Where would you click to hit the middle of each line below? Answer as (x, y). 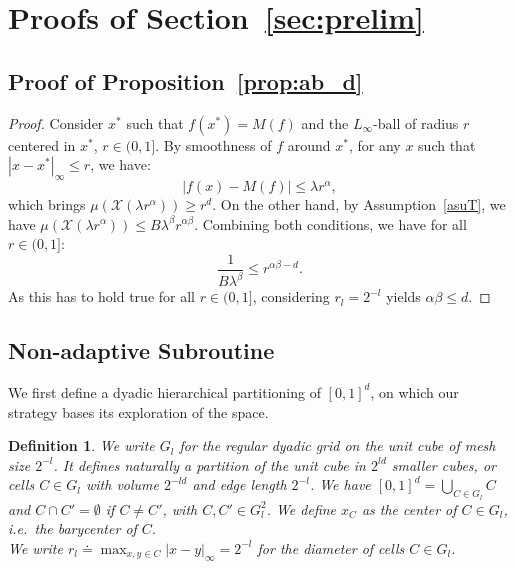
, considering (291, 296)
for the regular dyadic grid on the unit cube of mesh (337, 445)
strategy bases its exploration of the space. (138, 411)
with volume (122, 484)
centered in (42, 144)
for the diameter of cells (331, 547)
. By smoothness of (213, 144)
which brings (47, 203)
